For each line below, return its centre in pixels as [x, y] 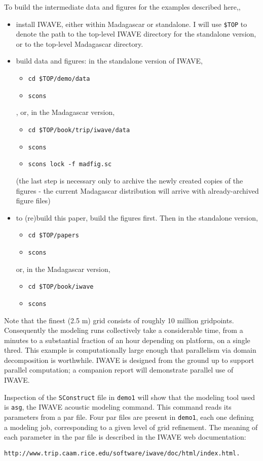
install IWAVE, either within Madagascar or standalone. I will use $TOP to [131, 24]
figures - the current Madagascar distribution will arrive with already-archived [137, 190]
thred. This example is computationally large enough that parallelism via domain [130, 350]
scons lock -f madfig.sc [70, 164]
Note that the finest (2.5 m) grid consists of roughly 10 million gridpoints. [119, 320]
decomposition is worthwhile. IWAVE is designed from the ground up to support [129, 360]
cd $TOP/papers [53, 236]
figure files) [33, 201]
